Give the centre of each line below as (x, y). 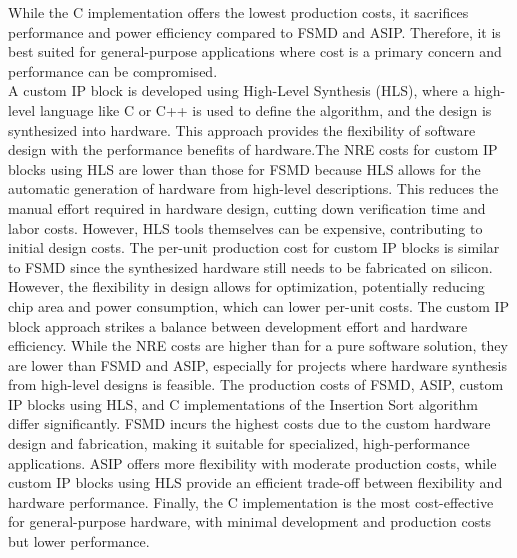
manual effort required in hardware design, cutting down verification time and (247, 207)
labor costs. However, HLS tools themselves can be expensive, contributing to (245, 227)
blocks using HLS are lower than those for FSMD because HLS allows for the (244, 168)
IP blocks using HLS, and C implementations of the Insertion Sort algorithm (243, 403)
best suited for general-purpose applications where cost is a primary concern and (255, 51)
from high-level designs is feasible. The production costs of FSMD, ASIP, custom (256, 384)
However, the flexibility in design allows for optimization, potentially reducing (246, 286)
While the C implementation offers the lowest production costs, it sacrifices (238, 12)
